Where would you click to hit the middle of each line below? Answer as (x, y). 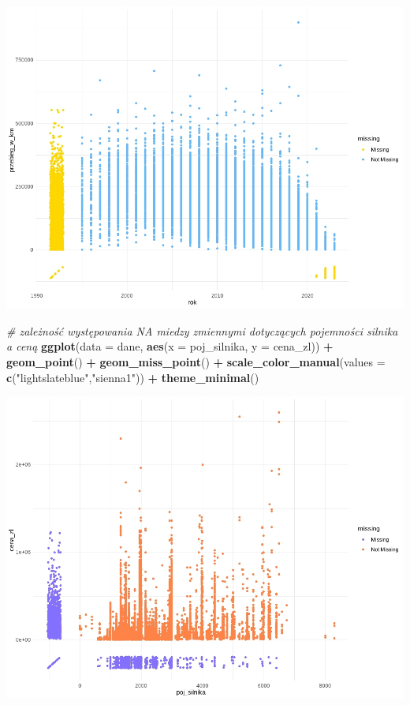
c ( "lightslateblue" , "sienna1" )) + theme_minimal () (133, 377)
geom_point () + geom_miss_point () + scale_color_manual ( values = (196, 361)
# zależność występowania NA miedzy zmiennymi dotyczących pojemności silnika (202, 330)
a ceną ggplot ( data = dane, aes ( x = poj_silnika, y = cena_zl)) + (170, 346)
